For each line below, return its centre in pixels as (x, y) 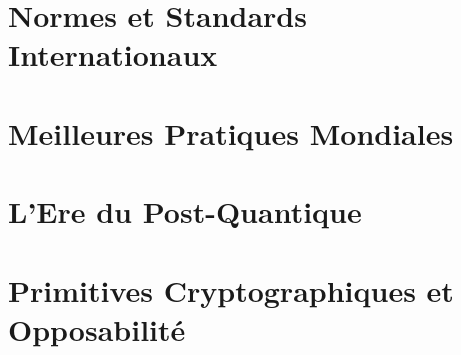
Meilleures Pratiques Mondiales (231, 132)
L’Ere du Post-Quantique (185, 211)
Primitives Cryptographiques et (231, 289)
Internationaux (113, 54)
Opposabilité (97, 328)
